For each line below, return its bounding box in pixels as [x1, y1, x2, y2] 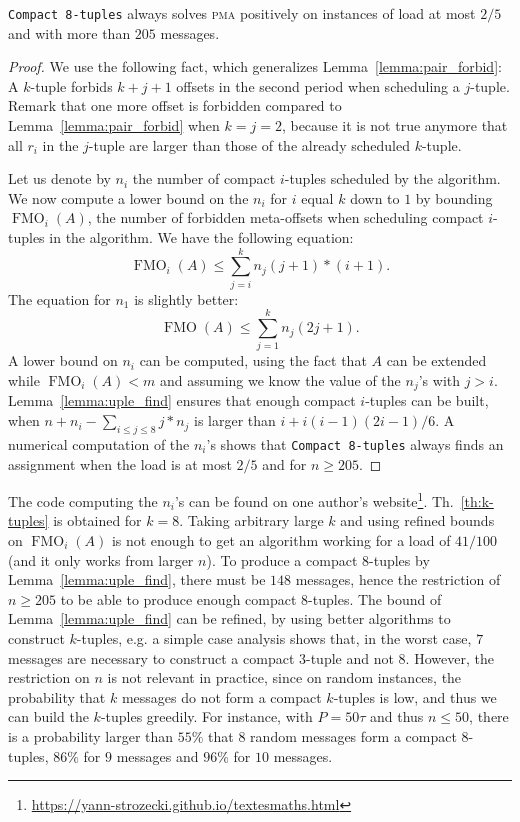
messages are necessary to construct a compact [8, 647, 295, 668]
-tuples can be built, [365, 390, 489, 411]
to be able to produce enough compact [60, 588, 297, 609]
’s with [418, 370, 461, 391]
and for [262, 453, 307, 474]
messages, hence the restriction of [295, 569, 501, 590]
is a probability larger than [8, 725, 174, 746]
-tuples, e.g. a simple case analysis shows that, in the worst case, [76, 627, 472, 648]
